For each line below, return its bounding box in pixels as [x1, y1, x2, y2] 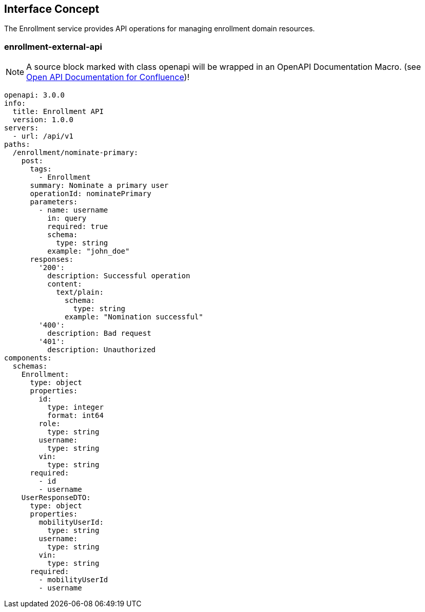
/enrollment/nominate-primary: [12, 148, 139, 157]
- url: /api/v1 [12, 132, 73, 141]
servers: [4, 124, 39, 132]
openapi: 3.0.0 [4, 91, 65, 100]
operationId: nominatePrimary [30, 189, 151, 198]
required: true [47, 222, 108, 231]
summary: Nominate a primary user [30, 181, 169, 190]
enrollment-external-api [4, 41, 102, 52]
